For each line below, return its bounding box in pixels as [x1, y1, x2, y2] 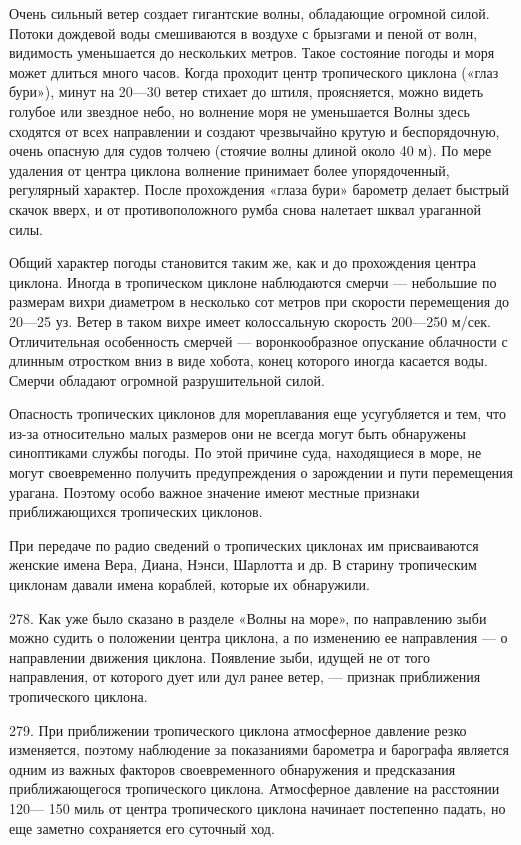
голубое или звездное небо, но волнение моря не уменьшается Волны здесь [9, 100, 470, 121]
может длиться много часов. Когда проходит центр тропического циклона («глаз [9, 61, 499, 82]
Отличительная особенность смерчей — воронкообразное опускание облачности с [9, 330, 508, 351]
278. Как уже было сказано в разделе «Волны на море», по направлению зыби [9, 607, 487, 628]
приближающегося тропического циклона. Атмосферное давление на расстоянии [9, 778, 500, 799]
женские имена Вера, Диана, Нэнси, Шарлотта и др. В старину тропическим [9, 554, 477, 575]
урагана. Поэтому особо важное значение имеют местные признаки [9, 481, 420, 502]
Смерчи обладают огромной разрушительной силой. [9, 369, 325, 390]
